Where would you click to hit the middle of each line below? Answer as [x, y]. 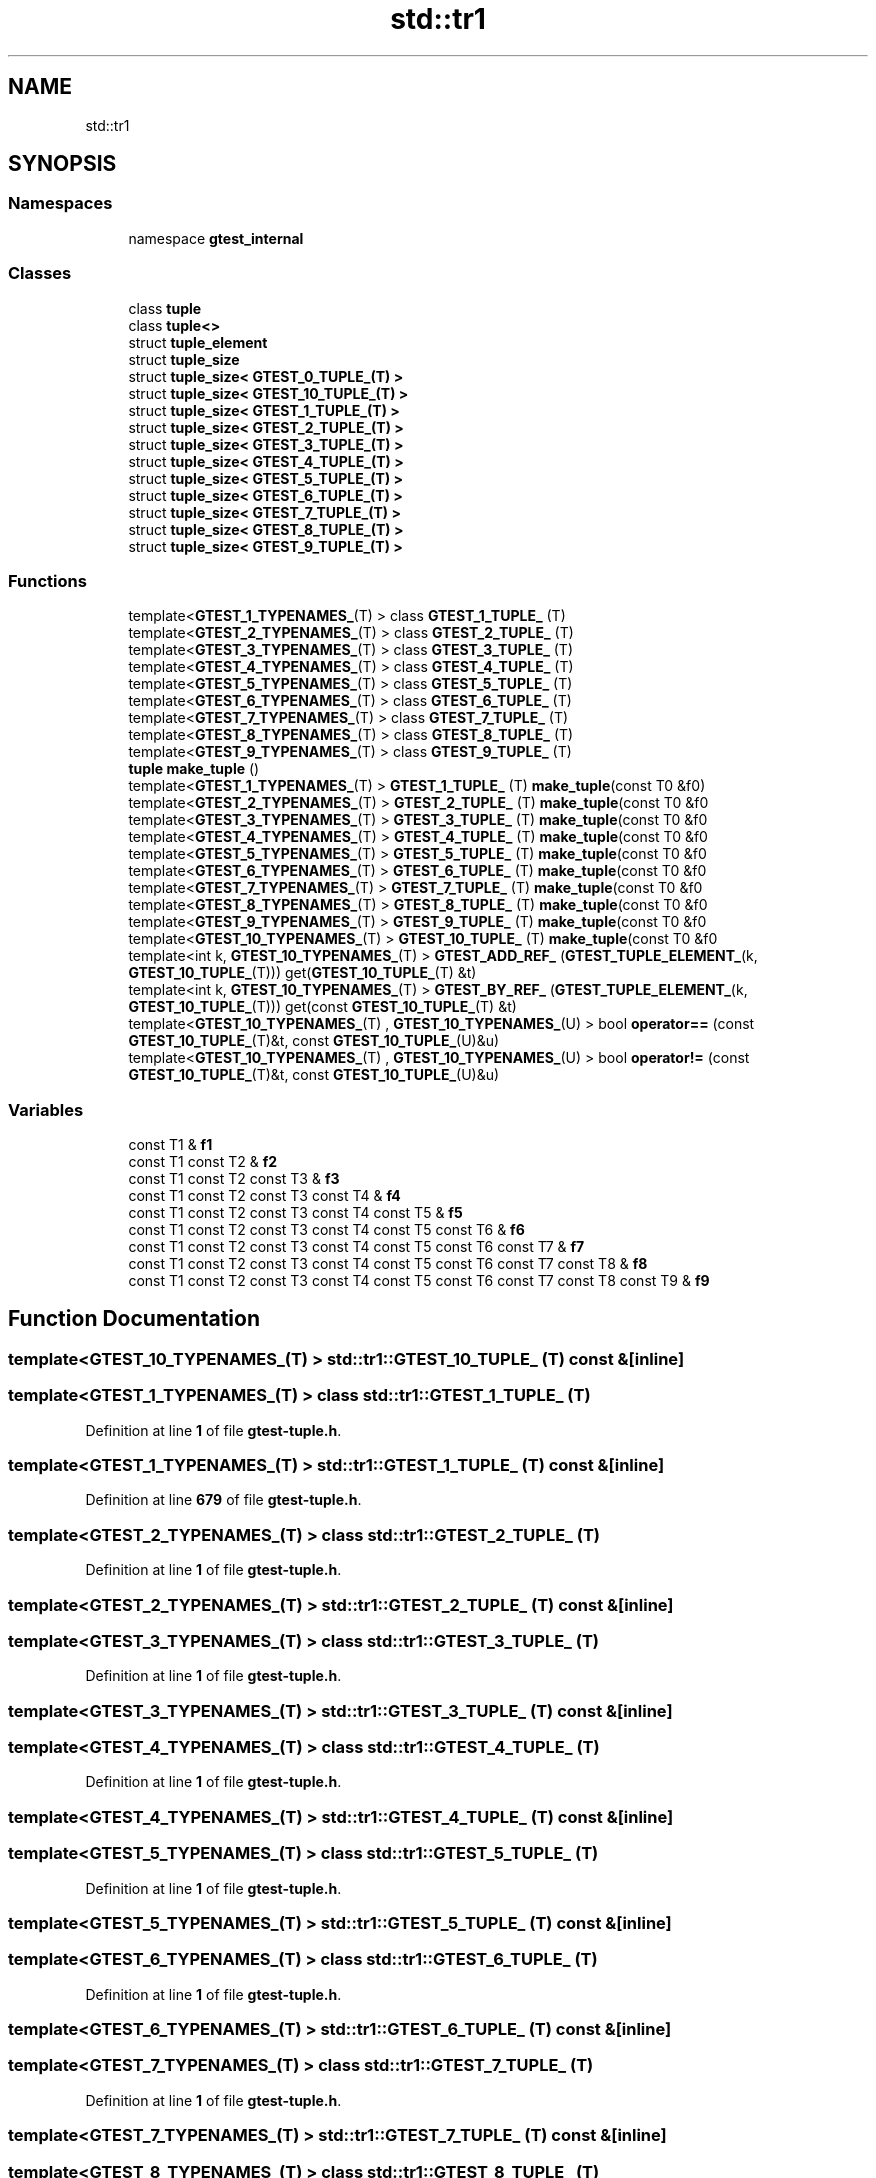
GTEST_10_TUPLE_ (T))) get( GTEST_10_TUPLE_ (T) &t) [302, 973]
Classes [40, 273]
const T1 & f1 [170, 1145]
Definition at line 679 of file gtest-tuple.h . [223, 1500]
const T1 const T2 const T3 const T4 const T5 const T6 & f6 [326, 1230]
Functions [47, 580]
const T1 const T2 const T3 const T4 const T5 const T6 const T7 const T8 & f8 [388, 1264]
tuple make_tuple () [194, 769]
